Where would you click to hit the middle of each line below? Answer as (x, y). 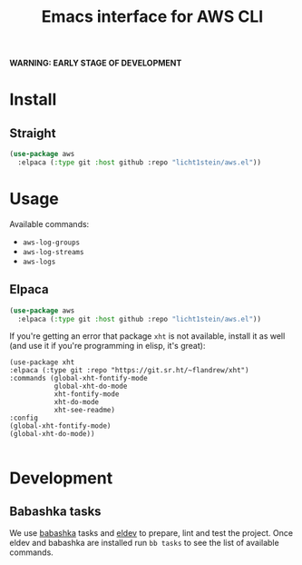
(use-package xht (42, 362)
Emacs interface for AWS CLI (152, 17)
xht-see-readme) (85, 411)
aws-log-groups (51, 243)
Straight (33, 133)
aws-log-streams (53, 252)
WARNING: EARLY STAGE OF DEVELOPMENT (96, 63)
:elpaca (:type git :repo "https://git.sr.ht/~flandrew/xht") (129, 371)
